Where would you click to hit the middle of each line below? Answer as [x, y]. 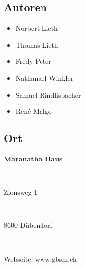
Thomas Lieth [37, 44]
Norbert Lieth [37, 28]
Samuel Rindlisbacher [48, 94]
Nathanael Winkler [44, 78]
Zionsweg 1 [21, 192]
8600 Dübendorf [28, 225]
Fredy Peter [33, 61]
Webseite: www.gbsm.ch [40, 258]
